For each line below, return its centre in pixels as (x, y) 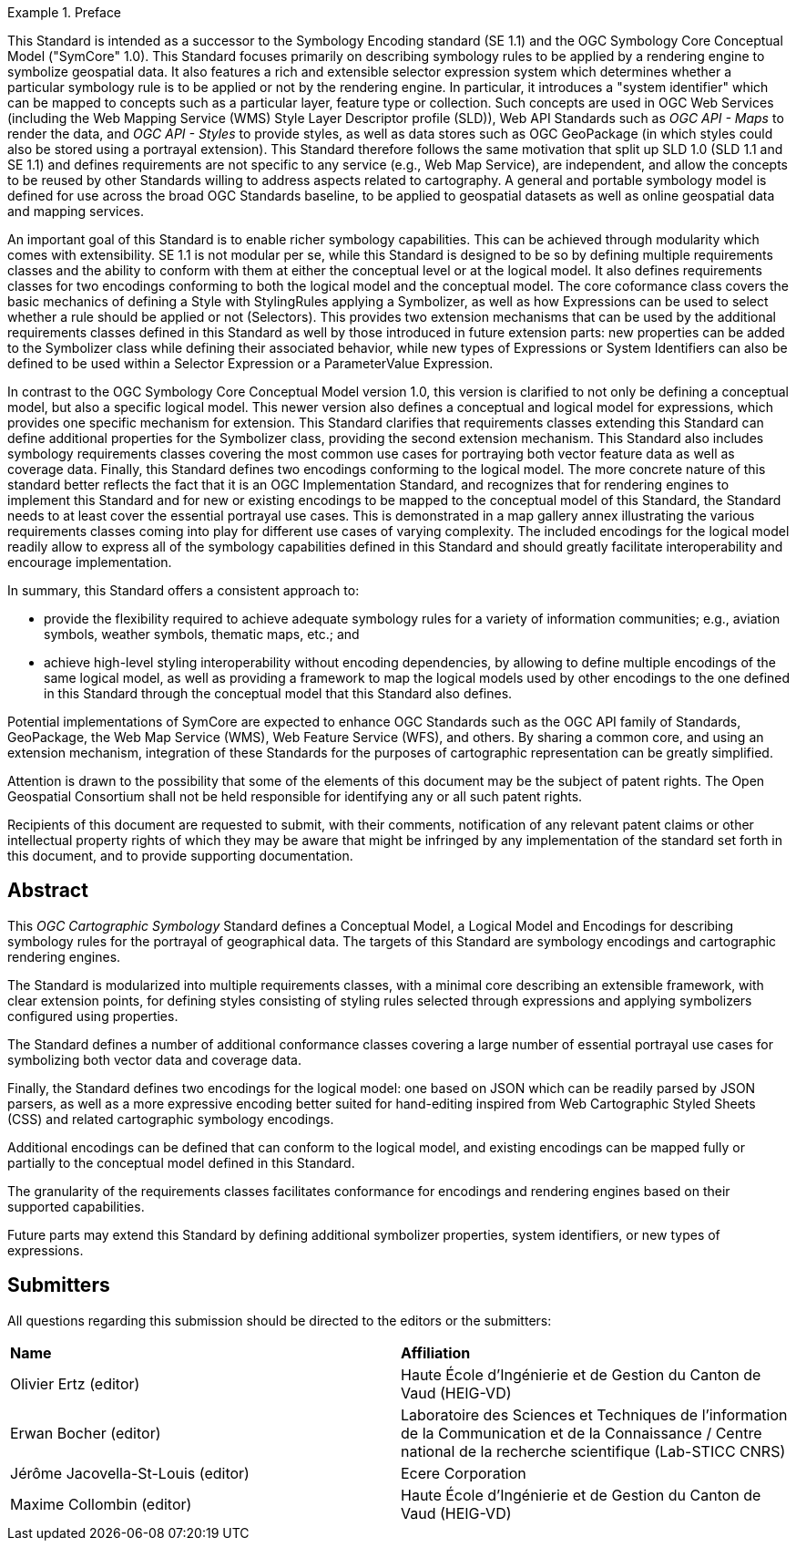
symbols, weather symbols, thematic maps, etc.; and (202, 634)
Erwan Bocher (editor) (86, 1433)
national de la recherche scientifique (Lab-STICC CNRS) (593, 1451)
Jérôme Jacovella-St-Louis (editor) (130, 1473)
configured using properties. (93, 1016)
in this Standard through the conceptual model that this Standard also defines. (278, 693)
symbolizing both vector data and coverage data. (154, 1059)
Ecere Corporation (464, 1473)
